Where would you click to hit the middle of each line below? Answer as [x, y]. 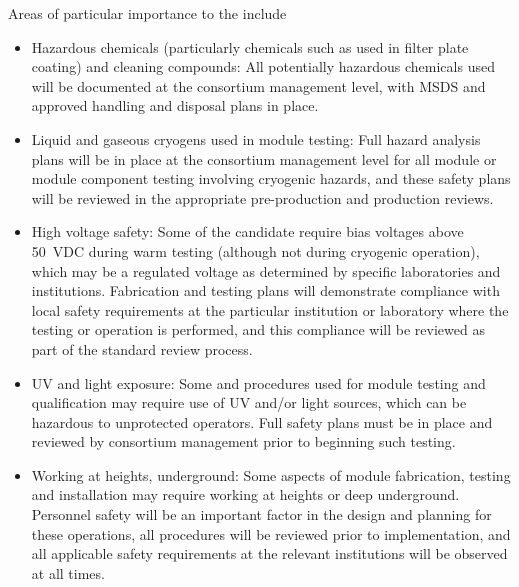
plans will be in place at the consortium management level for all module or [264, 158]
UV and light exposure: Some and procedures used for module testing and [258, 382]
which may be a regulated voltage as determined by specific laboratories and [266, 270]
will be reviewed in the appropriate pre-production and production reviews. [262, 197]
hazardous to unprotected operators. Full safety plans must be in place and [262, 421]
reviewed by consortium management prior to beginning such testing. [243, 441]
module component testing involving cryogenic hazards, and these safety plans [271, 178]
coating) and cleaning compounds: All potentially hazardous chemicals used [263, 66]
